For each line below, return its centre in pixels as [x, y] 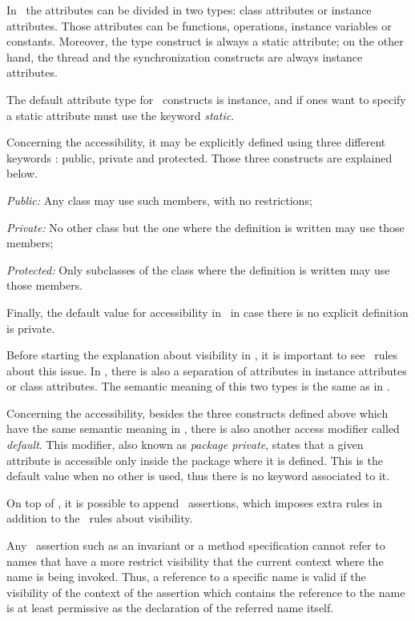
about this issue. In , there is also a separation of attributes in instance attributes [207, 370]
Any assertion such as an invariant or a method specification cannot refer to [196, 545]
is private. [31, 328]
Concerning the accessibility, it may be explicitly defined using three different [196, 142]
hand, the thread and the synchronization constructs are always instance [185, 56]
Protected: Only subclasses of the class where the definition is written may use [198, 269]
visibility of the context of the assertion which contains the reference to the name [206, 592]
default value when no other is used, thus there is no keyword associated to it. [198, 476]
